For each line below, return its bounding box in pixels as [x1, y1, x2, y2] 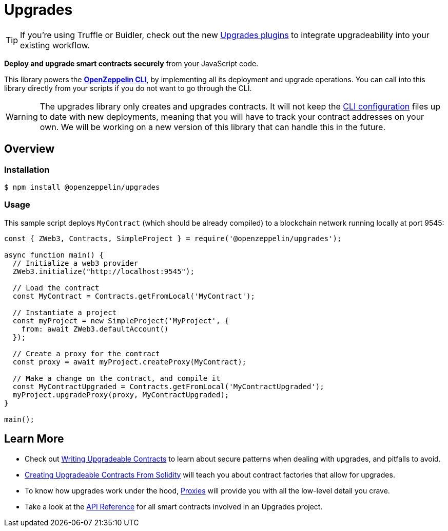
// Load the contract [12, 283, 100, 292]
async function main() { [4, 250, 104, 259]
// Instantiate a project [12, 308, 117, 317]
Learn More [4, 432, 64, 446]
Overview [4, 142, 55, 156]
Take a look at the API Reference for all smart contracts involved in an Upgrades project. [25, 502, 323, 511]
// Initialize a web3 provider [12, 259, 139, 267]
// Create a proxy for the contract [12, 349, 160, 358]
